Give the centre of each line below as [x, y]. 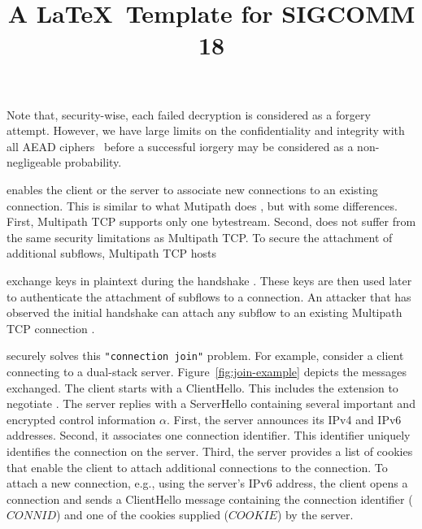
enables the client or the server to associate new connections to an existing [192, 189]
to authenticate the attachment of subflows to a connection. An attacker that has [209, 296]
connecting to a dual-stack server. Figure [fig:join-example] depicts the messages [207, 371]
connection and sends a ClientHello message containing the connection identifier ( [210, 499]
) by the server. [315, 515]
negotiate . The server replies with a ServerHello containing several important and [211, 403]
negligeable [34, 162]
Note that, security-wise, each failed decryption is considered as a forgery [189, 114]
